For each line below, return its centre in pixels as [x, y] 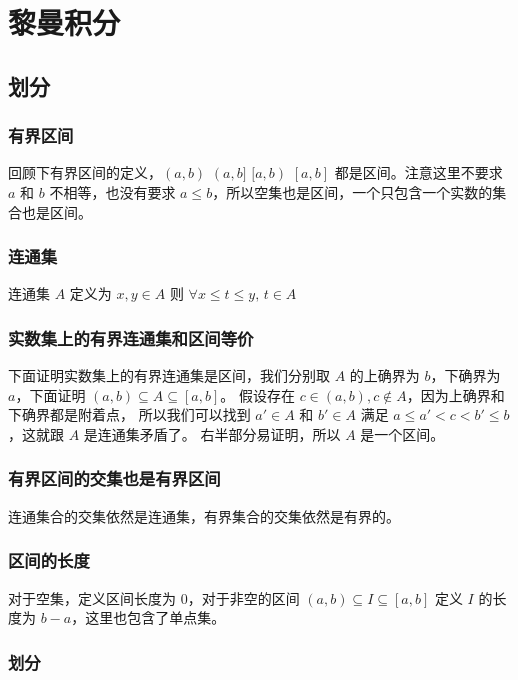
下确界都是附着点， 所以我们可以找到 [129, 414]
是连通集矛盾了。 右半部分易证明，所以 [212, 433]
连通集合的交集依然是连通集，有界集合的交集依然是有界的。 [204, 515]
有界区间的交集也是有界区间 [114, 478]
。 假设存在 [257, 394]
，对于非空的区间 [243, 597]
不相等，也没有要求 [112, 191]
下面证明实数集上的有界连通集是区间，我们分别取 [169, 375]
